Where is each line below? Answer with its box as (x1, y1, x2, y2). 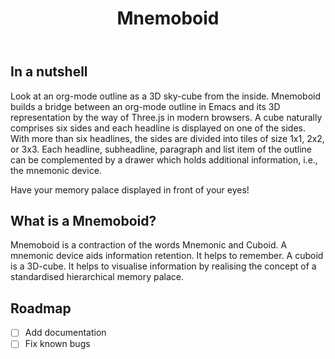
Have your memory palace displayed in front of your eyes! (10, 183, 250, 196)
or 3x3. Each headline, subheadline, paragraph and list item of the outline (10, 143, 312, 155)
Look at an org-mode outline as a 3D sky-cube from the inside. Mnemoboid (10, 90, 322, 102)
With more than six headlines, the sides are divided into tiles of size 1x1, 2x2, (10, 132, 325, 144)
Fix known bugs (24, 338, 91, 350)
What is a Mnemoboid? (10, 213, 157, 229)
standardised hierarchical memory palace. (10, 271, 185, 283)
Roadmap (10, 300, 72, 317)
